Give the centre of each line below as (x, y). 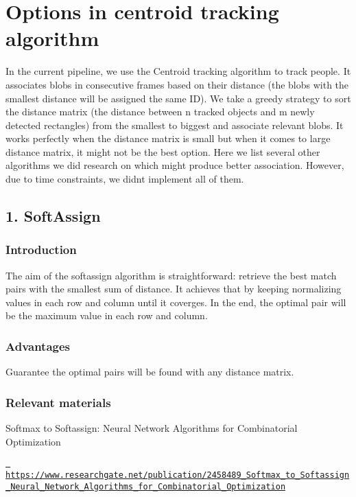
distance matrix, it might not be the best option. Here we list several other (163, 151)
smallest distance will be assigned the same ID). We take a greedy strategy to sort (178, 98)
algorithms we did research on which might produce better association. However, (175, 165)
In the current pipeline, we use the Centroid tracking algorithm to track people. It (178, 71)
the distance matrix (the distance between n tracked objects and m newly (160, 112)
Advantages (38, 346)
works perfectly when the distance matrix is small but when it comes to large (168, 138)
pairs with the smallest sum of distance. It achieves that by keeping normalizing (174, 289)
